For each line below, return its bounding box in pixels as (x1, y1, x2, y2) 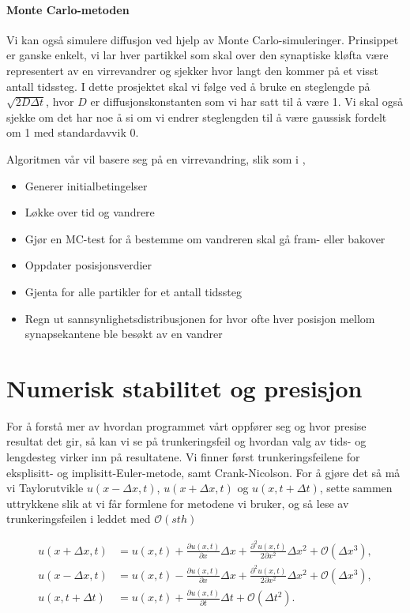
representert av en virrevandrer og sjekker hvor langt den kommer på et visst (6, 62, 378, 78)
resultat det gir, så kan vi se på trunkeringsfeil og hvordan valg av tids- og (6, 433, 367, 449)
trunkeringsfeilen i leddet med (6, 510, 151, 527)
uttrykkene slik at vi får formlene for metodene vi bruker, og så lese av (6, 495, 349, 511)
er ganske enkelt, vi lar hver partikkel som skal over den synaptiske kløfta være (6, 47, 389, 63)
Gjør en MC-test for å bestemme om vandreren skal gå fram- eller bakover (24, 230, 386, 246)
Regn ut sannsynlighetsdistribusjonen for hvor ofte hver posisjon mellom (24, 310, 375, 326)
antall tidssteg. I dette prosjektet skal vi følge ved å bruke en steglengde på (6, 77, 371, 94)
